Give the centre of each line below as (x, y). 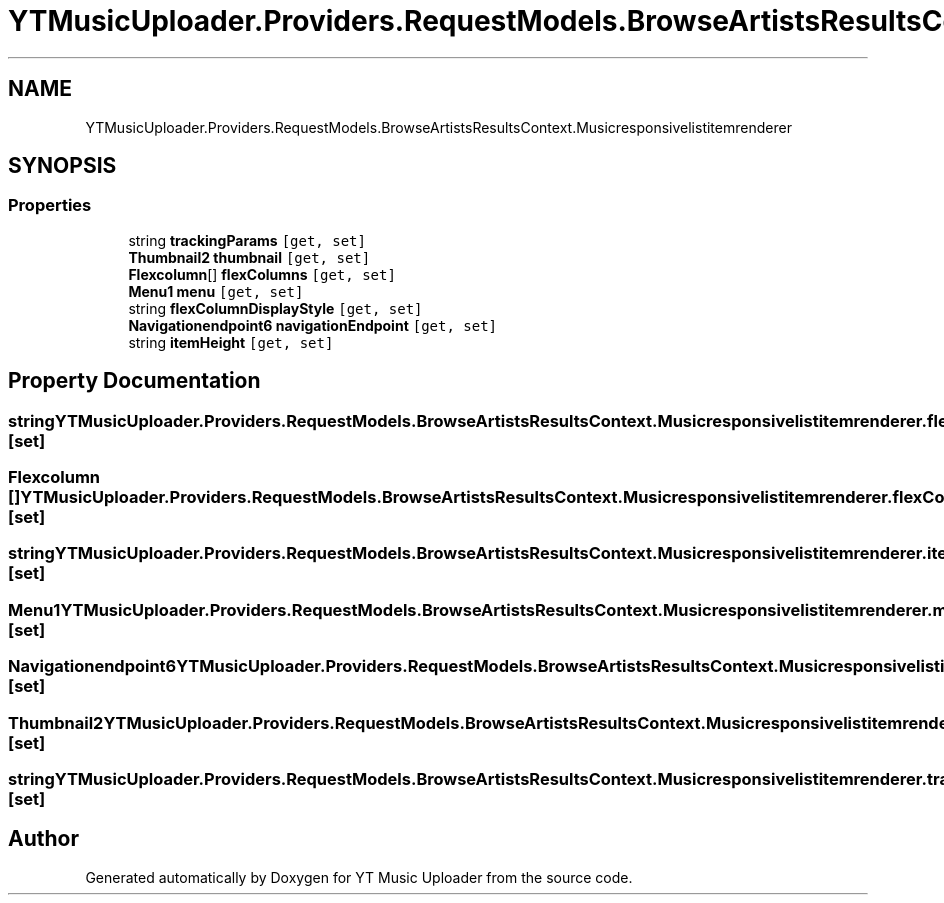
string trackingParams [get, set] (247, 240)
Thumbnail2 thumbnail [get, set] (249, 257)
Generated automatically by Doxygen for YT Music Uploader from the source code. (359, 877)
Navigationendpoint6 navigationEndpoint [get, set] (312, 325)
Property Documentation (134, 381)
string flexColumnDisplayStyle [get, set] (275, 308)
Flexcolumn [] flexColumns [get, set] (262, 274)
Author (43, 839)
